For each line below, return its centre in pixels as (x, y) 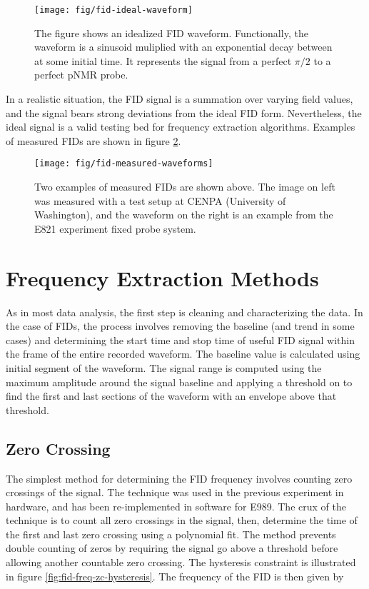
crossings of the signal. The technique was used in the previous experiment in (175, 492)
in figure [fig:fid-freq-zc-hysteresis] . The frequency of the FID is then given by (175, 576)
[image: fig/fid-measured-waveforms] (124, 164)
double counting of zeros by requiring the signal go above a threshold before (172, 548)
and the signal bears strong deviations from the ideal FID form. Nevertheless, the (184, 112)
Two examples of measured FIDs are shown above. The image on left (185, 187)
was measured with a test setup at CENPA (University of (160, 200)
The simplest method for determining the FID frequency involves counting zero (179, 478)
